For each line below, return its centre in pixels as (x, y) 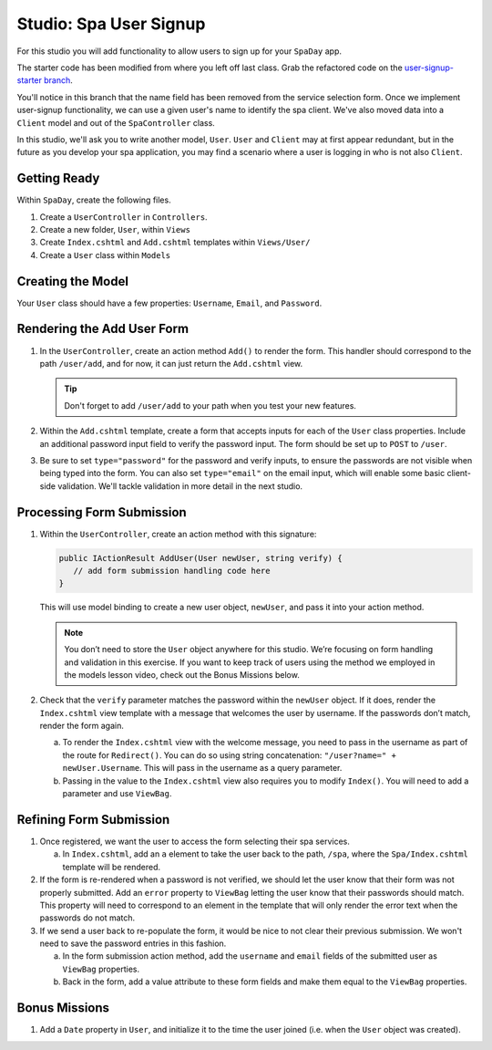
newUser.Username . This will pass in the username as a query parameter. (202, 768)
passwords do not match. (87, 918)
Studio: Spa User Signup (111, 24)
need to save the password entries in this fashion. (133, 943)
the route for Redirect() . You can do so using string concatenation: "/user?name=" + (229, 755)
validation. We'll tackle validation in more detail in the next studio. (180, 486)
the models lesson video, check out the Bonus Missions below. (182, 674)
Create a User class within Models (105, 255)
